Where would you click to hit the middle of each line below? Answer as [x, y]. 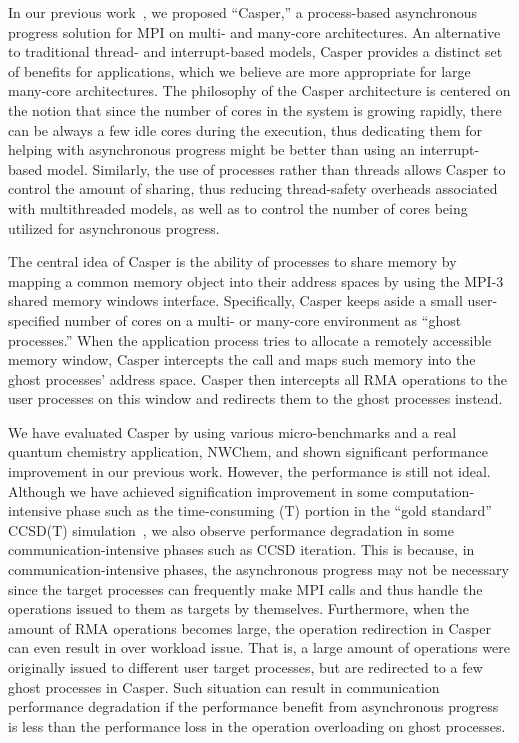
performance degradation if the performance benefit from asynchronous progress [253, 706]
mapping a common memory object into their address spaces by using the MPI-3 [256, 280]
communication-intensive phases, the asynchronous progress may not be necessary [258, 569]
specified [34, 319]
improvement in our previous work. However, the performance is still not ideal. [249, 471]
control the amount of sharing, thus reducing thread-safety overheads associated [253, 188]
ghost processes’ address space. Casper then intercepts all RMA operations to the [257, 378]
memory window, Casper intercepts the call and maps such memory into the [242, 359]
